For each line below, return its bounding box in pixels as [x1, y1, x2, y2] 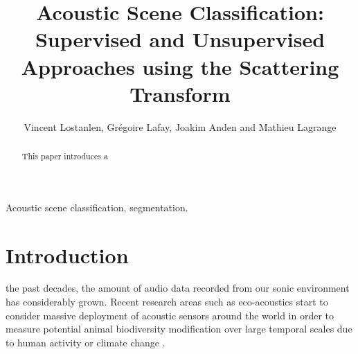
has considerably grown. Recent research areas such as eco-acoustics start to [6, 294, 328, 309]
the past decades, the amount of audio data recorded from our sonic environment [6, 281, 350, 295]
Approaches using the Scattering [21, 52, 339, 80]
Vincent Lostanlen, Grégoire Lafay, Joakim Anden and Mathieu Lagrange [24, 119, 337, 134]
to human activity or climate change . [6, 335, 165, 349]
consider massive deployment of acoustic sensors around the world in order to [6, 308, 334, 322]
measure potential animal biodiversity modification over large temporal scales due [6, 321, 352, 336]
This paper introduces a [21, 150, 108, 162]
